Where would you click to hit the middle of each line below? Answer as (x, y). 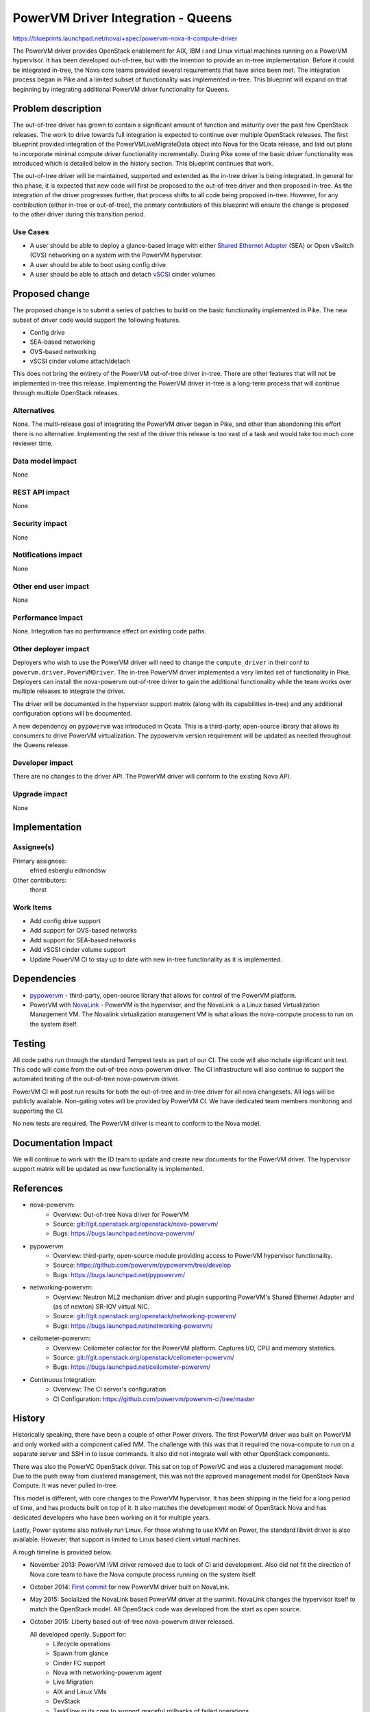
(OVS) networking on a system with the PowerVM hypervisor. (116, 255)
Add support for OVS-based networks (83, 931)
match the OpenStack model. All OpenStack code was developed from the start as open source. (165, 1609)
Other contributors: (40, 880)
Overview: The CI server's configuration (110, 1389)
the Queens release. (41, 745)
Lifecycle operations (82, 1644)
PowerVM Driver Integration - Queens (122, 18)
